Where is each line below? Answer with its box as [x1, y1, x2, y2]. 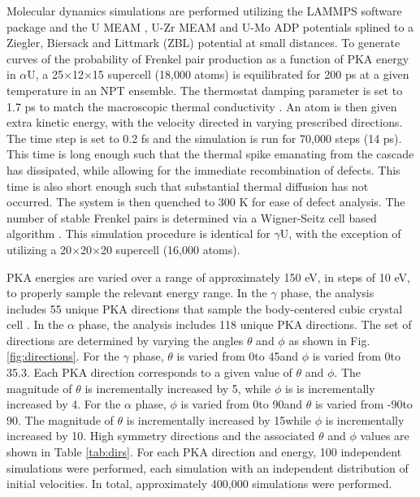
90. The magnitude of [6, 411, 114, 428]
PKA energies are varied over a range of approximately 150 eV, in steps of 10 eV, [6, 268, 410, 285]
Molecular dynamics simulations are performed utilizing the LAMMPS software [6, 2, 402, 19]
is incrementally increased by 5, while [84, 379, 271, 396]
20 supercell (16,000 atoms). [100, 240, 240, 257]
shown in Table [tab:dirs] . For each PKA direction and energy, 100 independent [6, 443, 402, 460]
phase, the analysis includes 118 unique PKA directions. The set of [78, 316, 412, 333]
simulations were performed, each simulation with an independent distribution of [6, 459, 409, 476]
